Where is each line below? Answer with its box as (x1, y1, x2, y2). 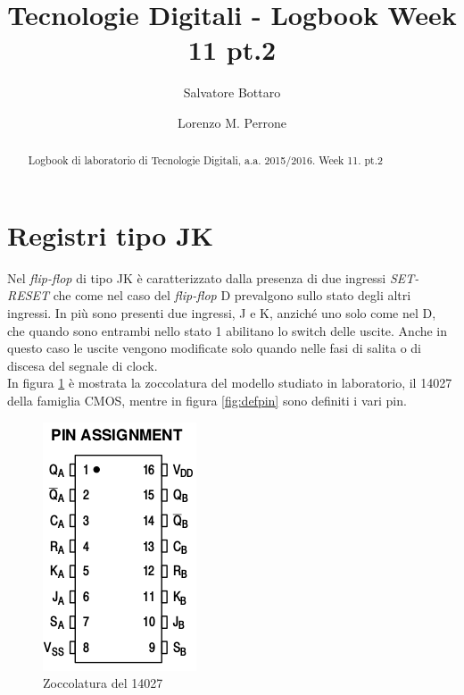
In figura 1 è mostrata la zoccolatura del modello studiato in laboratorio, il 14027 (7, 373, 452, 392)
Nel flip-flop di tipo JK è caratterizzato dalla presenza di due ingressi (7, 268, 386, 287)
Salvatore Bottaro (183, 83, 281, 102)
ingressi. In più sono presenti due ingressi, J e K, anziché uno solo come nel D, (7, 304, 436, 322)
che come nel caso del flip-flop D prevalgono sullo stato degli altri (53, 286, 411, 305)
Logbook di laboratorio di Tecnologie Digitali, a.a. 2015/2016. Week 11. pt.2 (28, 153, 383, 168)
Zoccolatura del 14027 (43, 674, 163, 692)
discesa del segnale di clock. (7, 356, 158, 374)
